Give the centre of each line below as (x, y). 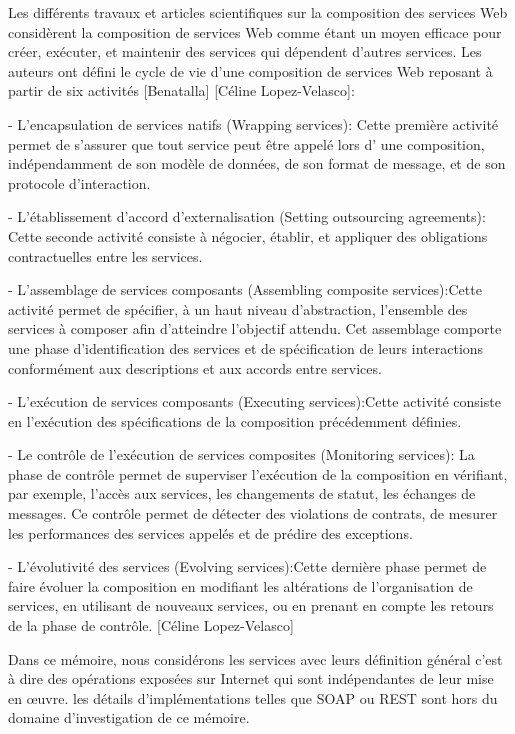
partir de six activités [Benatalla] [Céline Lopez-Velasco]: (181, 90)
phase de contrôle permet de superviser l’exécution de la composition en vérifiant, (258, 473)
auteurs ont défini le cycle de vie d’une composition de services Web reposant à (250, 70)
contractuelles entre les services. (105, 255)
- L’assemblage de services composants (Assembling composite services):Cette (245, 289)
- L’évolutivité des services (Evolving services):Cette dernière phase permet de (247, 566)
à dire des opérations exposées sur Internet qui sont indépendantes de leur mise (251, 678)
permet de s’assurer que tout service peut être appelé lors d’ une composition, (246, 143)
